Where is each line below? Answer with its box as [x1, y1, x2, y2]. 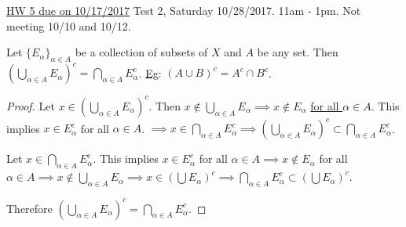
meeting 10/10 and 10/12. [6, 17, 131, 34]
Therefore [6, 200, 53, 216]
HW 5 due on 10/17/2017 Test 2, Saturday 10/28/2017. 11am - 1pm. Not [6, 2, 361, 18]
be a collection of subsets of [75, 44, 208, 60]
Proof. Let [6, 97, 55, 113]
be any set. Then [257, 44, 338, 60]
